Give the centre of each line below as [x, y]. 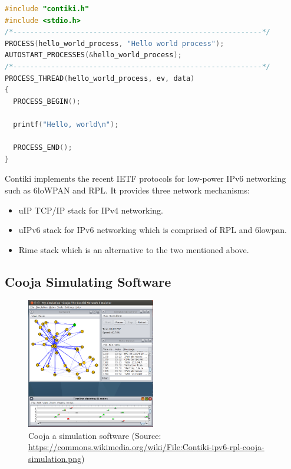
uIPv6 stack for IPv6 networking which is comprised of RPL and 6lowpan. [153, 230]
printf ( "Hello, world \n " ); [66, 124]
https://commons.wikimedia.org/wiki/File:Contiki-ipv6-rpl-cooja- [146, 447]
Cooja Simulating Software [88, 281]
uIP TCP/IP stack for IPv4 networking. [91, 210]
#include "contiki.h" [47, 9]
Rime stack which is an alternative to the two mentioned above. [134, 249]
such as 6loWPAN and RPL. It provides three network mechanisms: [127, 190]
